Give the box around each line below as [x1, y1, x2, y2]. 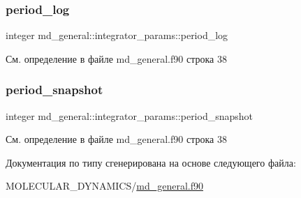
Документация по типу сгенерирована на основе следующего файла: [6, 155, 296, 169]
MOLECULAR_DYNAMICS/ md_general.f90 [6, 178, 203, 193]
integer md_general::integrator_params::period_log [6, 28, 228, 43]
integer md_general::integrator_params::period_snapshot [6, 108, 254, 123]
